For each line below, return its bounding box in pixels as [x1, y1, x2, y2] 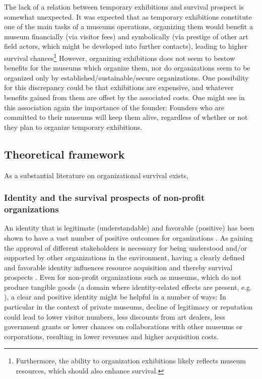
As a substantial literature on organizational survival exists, [4, 170, 188, 180]
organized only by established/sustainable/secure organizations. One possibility [4, 72, 249, 83]
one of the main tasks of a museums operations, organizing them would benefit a [4, 21, 253, 32]
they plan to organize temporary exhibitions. [4, 121, 143, 132]
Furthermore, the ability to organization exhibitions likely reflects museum [16, 355, 246, 366]
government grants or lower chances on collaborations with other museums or [4, 321, 243, 332]
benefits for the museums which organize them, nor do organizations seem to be [4, 62, 250, 73]
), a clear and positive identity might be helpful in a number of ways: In [4, 291, 226, 302]
